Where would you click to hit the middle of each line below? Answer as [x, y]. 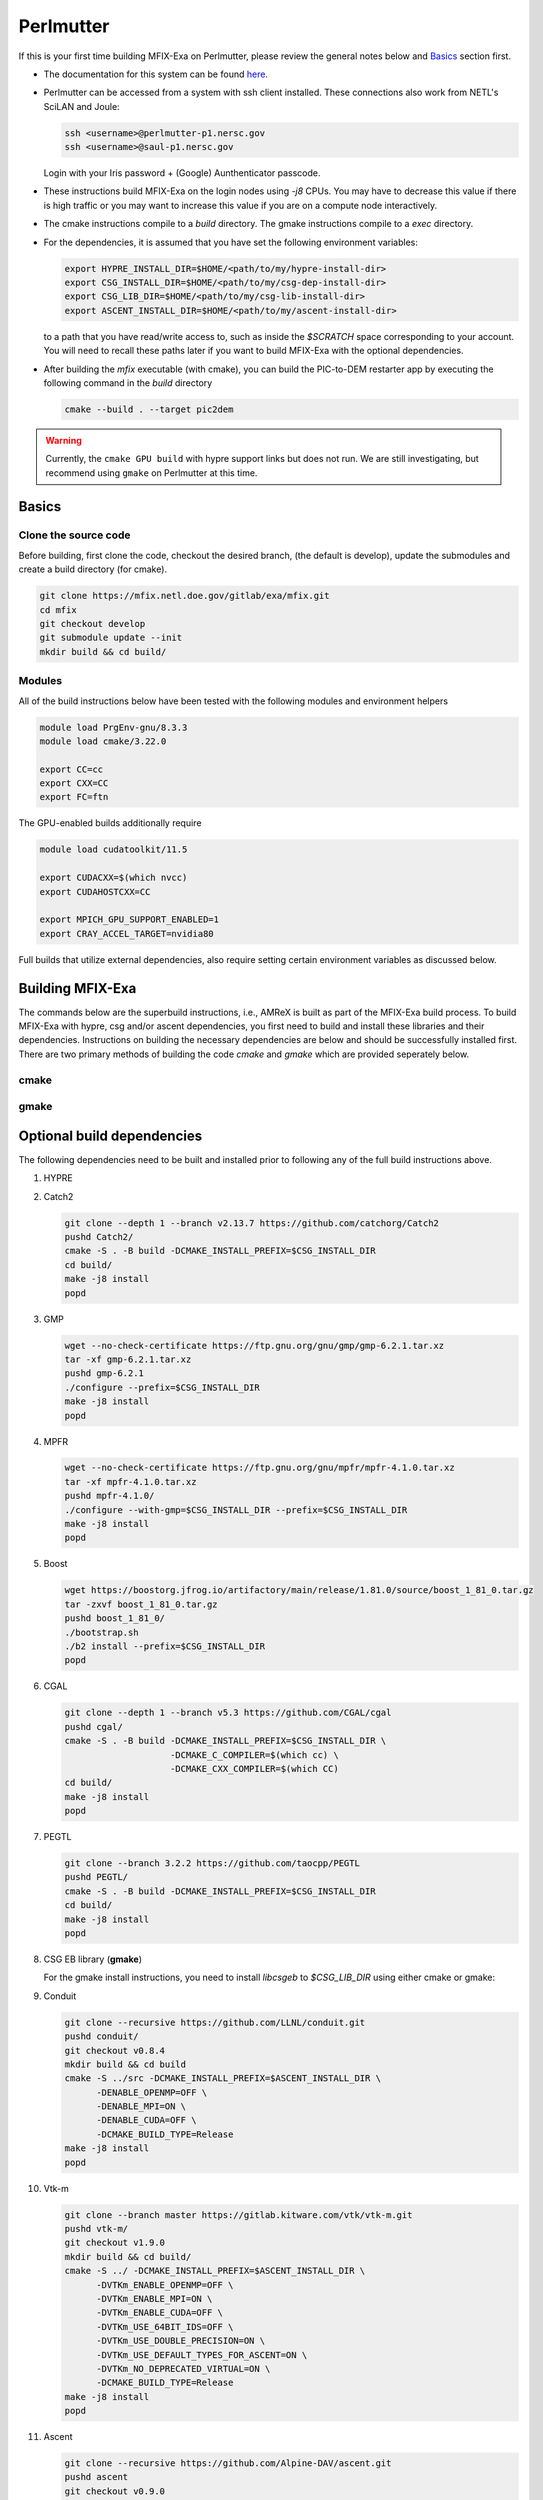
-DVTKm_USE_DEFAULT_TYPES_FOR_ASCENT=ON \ [202, 2354]
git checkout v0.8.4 [114, 2050]
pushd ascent [96, 2477]
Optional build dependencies [110, 1135]
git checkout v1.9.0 [114, 2243]
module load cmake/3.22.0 [103, 741]
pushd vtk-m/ [96, 2228]
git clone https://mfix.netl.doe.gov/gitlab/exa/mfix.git [184, 596]
